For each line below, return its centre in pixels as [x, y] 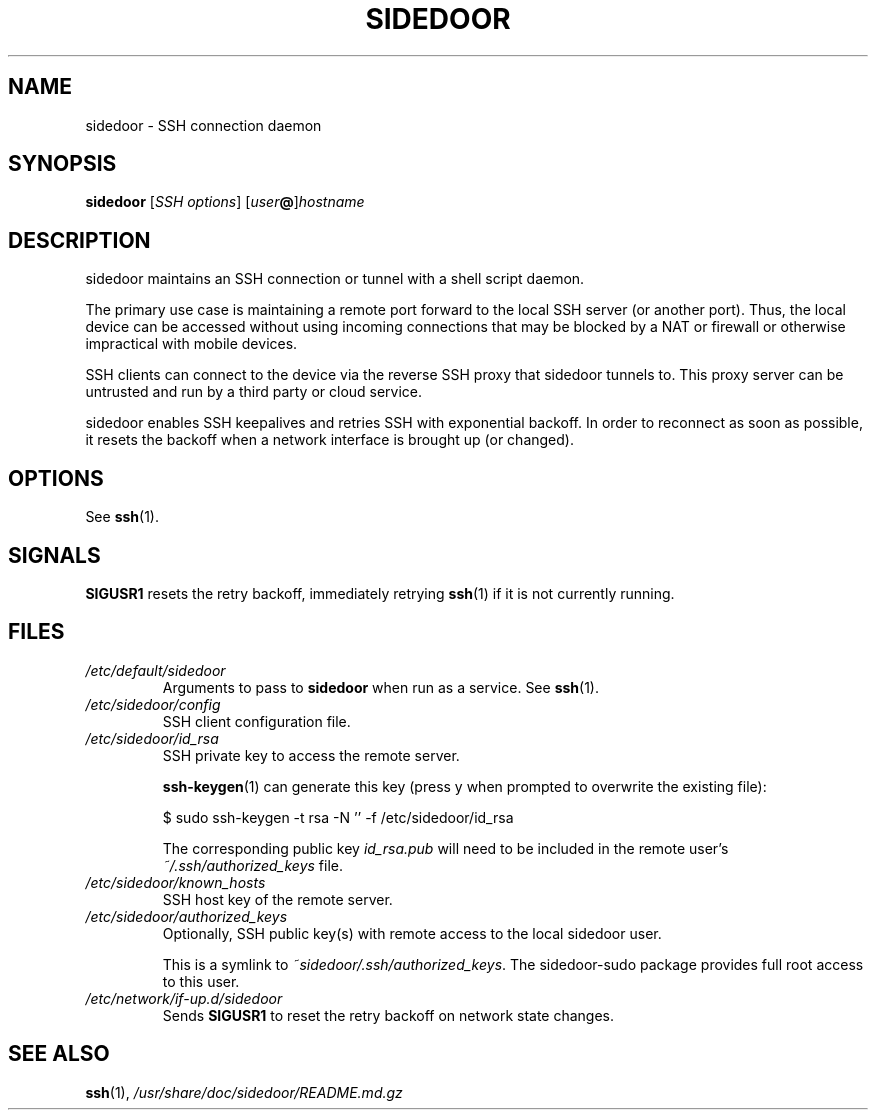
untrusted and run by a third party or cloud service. [254, 392]
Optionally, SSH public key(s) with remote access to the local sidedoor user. [412, 933]
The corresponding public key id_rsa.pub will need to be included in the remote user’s [445, 848]
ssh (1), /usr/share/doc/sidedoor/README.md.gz [244, 1092]
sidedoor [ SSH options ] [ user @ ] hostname [225, 202]
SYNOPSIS [62, 164]
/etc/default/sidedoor [155, 670]
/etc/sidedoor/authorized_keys [186, 916]
